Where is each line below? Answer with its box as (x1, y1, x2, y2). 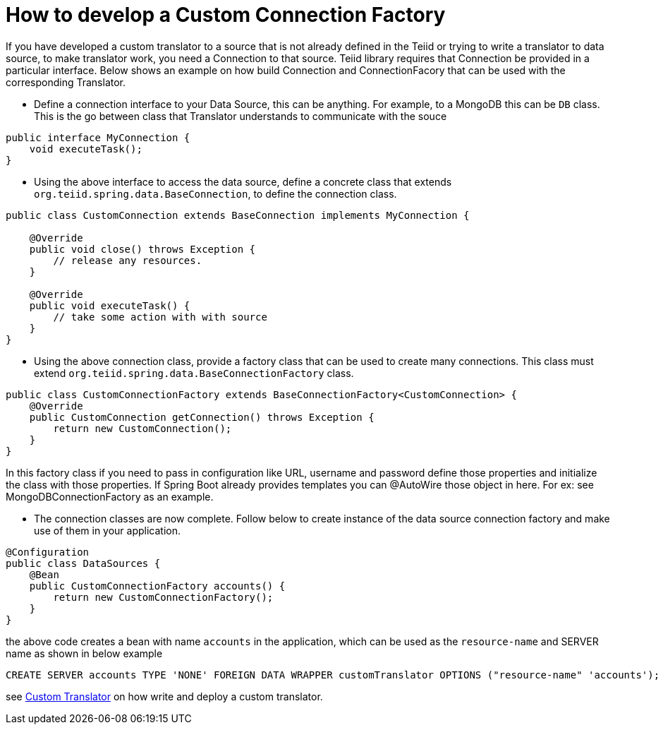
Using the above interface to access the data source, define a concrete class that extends (34, 175, 452, 188)
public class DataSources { (6, 557, 161, 569)
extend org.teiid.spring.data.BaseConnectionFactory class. (34, 366, 354, 379)
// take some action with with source (53, 311, 267, 323)
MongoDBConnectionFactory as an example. (6, 490, 214, 503)
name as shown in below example (6, 647, 163, 659)
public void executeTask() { (29, 299, 190, 311)
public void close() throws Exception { (29, 243, 256, 255)
